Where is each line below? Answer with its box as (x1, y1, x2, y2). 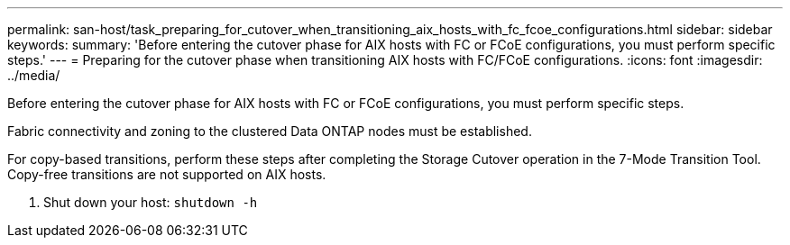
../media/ (7, 68, 60, 83)
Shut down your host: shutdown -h (43, 195, 258, 210)
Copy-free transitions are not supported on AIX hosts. (7, 167, 326, 182)
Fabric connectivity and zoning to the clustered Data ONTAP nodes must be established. (7, 123, 532, 139)
